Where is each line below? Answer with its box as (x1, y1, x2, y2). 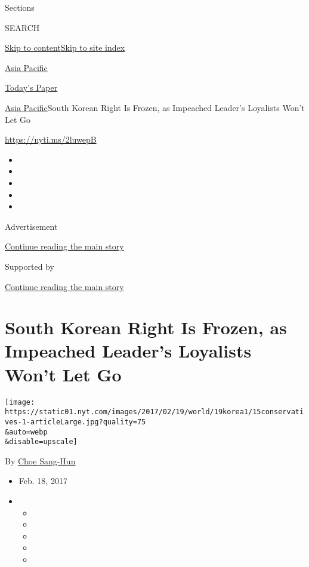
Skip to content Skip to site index (5, 41, 125, 54)
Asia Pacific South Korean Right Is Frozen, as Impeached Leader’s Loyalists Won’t (5, 101, 305, 113)
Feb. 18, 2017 (18, 474, 67, 487)
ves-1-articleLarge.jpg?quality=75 (5, 417, 146, 426)
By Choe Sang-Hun (5, 454, 76, 467)
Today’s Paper (5, 81, 58, 94)
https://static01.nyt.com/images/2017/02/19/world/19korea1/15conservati (5, 408, 304, 417)
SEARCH (5, 21, 40, 33)
